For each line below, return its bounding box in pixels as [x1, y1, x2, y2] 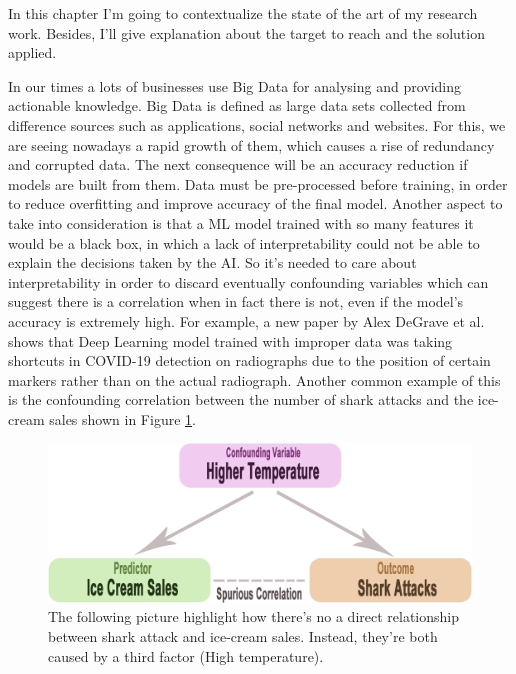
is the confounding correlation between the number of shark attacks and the [8, 389, 474, 410]
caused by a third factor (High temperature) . [48, 645, 324, 666]
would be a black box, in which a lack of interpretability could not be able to [8, 232, 480, 253]
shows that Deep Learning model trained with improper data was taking [8, 330, 453, 351]
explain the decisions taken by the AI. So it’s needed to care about [8, 252, 417, 273]
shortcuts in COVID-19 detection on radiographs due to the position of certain [8, 350, 491, 371]
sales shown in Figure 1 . [49, 408, 196, 429]
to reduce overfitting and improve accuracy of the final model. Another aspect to [8, 193, 503, 214]
